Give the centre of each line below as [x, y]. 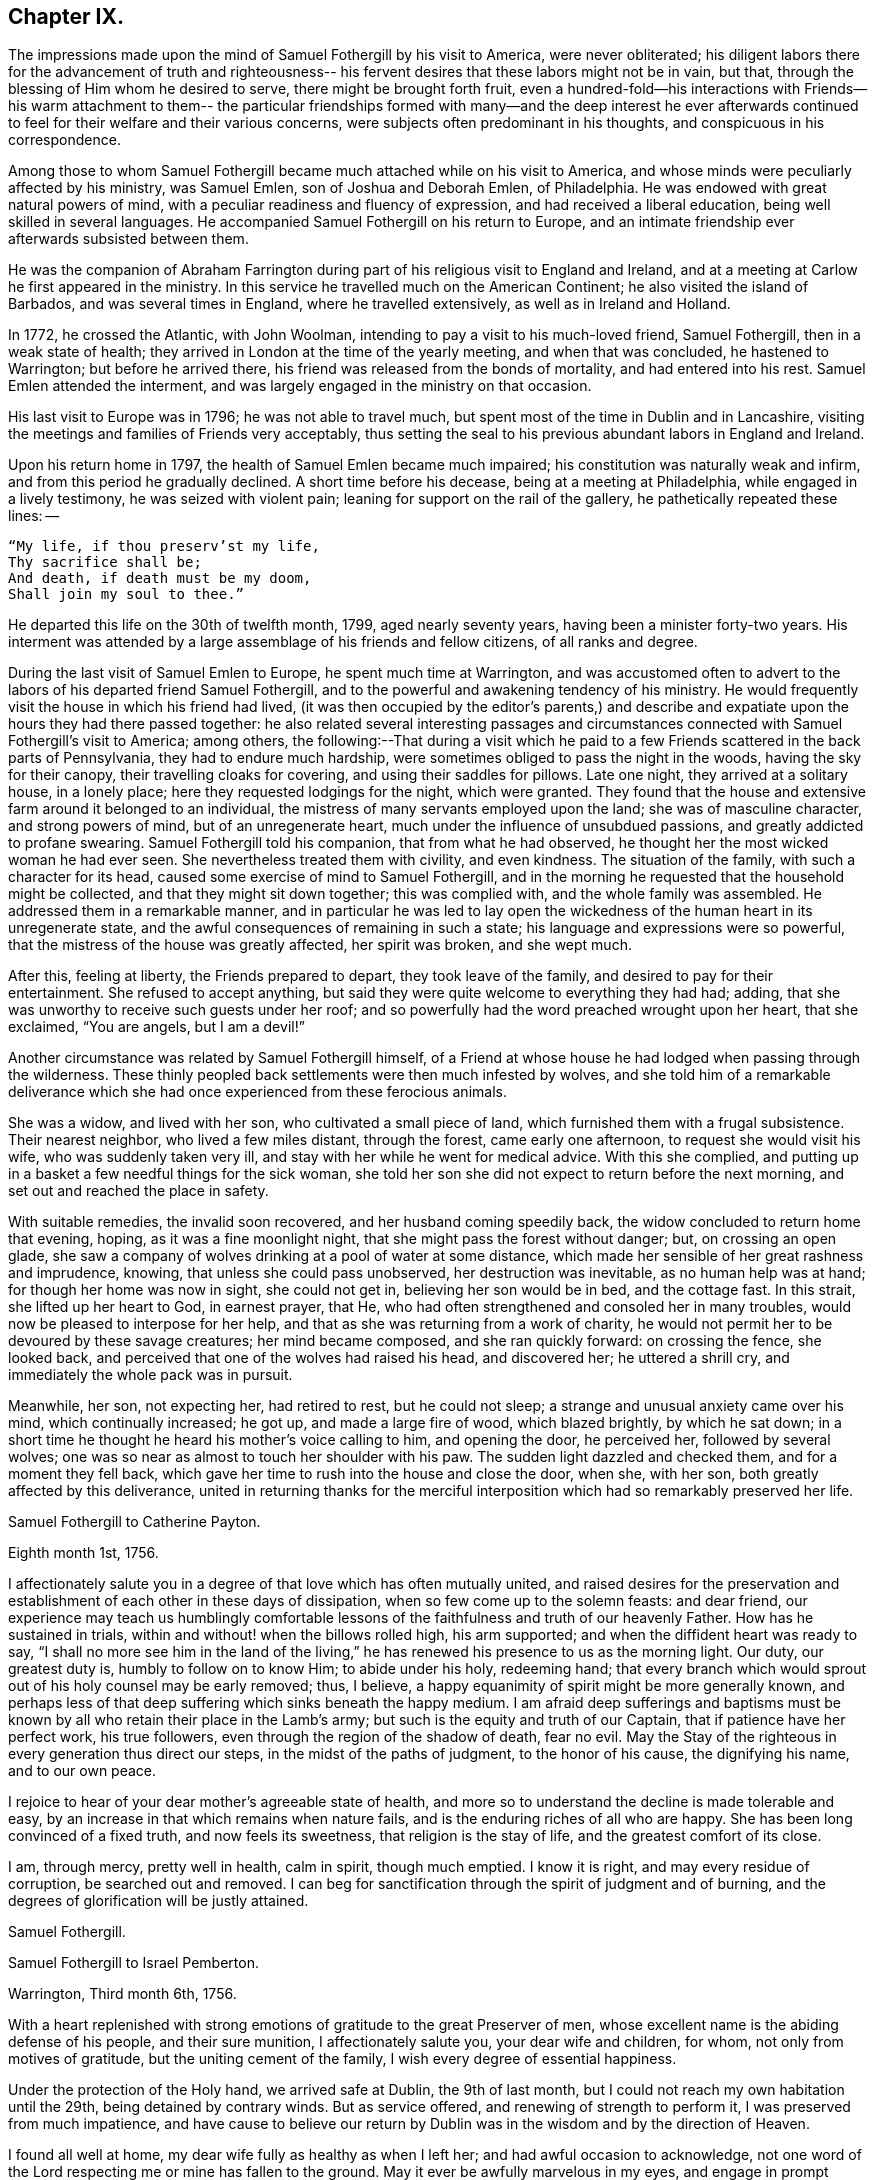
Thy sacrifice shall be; [105, 562]
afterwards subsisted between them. [128, 239]
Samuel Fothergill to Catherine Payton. [134, 1522]
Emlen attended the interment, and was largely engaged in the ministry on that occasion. [300, 386]
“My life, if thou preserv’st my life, [164, 546]
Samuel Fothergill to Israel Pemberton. [133, 1963]
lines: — [34, 516]
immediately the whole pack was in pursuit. [150, 1375]
